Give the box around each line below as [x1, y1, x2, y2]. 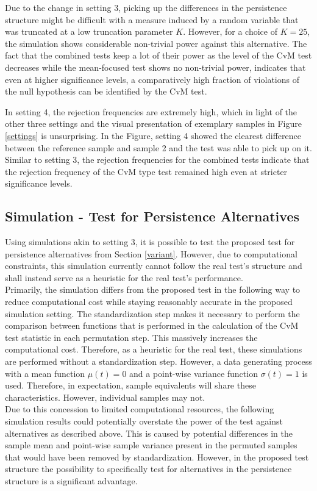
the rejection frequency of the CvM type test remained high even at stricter [5, 165, 288, 177]
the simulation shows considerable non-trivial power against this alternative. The [5, 37, 307, 49]
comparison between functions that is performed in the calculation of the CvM [5, 319, 299, 332]
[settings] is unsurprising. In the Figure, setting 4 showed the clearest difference [5, 129, 301, 142]
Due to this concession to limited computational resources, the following [5, 403, 274, 415]
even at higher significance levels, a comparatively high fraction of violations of [5, 73, 299, 85]
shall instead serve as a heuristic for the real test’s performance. [5, 271, 243, 284]
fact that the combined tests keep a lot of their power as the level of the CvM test [5, 49, 312, 62]
